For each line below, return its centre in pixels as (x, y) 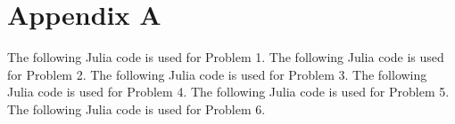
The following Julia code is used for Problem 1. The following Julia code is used (226, 57)
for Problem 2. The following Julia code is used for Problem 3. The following (217, 74)
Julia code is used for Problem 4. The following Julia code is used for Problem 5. (228, 92)
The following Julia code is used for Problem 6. (136, 108)
